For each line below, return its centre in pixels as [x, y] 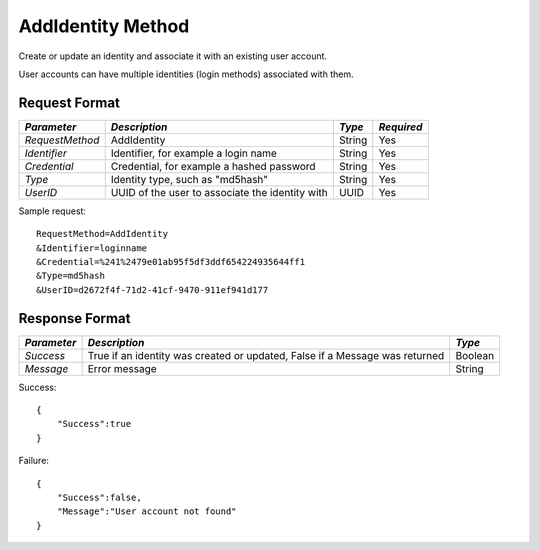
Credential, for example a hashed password [213, 166]
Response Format [74, 318]
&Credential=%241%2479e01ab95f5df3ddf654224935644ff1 [170, 262]
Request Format [69, 102]
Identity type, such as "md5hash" [189, 179]
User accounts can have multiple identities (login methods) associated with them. [186, 74]
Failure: [34, 461]
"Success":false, [99, 498]
